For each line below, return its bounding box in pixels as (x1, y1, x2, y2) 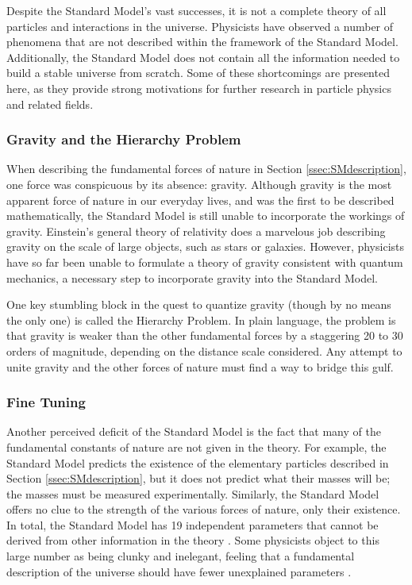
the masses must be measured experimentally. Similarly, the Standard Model (6, 485, 379, 502)
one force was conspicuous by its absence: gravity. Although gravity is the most (6, 175, 392, 192)
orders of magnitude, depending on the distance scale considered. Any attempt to (6, 342, 402, 359)
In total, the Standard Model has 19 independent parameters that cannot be (6, 516, 379, 533)
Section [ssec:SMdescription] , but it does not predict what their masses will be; (6, 470, 391, 487)
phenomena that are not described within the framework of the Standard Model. (6, 33, 399, 50)
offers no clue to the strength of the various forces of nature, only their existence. (6, 501, 401, 518)
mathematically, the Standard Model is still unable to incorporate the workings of (6, 207, 405, 224)
